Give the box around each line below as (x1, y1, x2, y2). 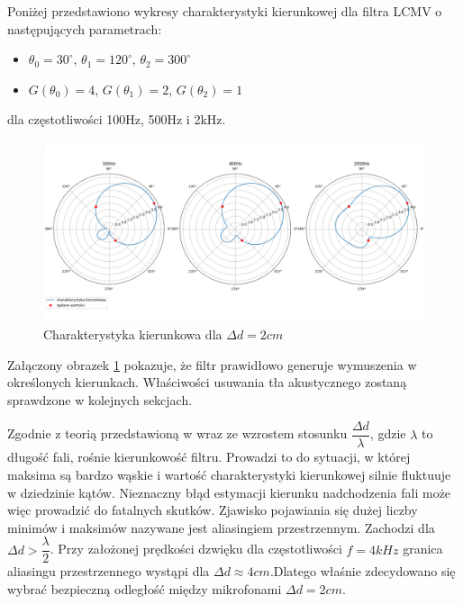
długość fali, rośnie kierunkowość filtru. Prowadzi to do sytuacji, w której (7, 447, 411, 466)
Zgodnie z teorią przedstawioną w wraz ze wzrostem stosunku (7, 424, 348, 443)
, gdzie (369, 424, 406, 443)
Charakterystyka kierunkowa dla (43, 324, 222, 343)
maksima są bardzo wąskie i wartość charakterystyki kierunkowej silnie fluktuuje (7, 465, 451, 483)
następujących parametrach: (7, 19, 162, 38)
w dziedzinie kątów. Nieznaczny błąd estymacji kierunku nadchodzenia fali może (7, 482, 451, 501)
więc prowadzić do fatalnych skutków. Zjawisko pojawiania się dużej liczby (7, 500, 418, 519)
